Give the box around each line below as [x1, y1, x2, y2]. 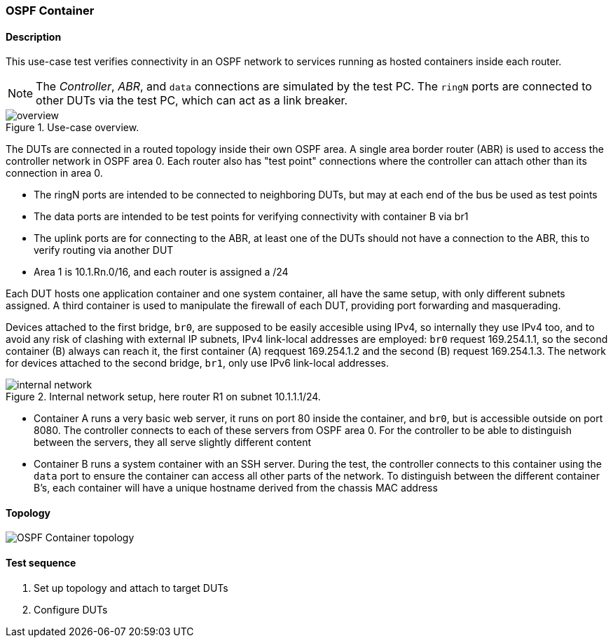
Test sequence [6, 557, 76, 569]
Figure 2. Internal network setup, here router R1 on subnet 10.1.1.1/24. [6, 391, 321, 403]
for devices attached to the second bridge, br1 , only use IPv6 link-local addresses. [6, 357, 389, 370]
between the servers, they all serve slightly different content [34, 436, 312, 449]
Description [6, 30, 62, 43]
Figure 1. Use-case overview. [6, 121, 139, 134]
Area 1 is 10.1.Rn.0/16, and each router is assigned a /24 [34, 266, 289, 278]
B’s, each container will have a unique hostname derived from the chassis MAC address [34, 482, 438, 494]
